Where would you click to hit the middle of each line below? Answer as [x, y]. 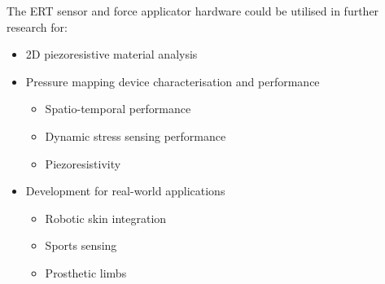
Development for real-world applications [125, 191]
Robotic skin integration [106, 218]
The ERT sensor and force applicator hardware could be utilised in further [193, 11]
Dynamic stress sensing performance [136, 135]
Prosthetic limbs [86, 272]
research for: [37, 26]
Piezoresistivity [83, 163]
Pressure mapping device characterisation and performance [173, 81]
